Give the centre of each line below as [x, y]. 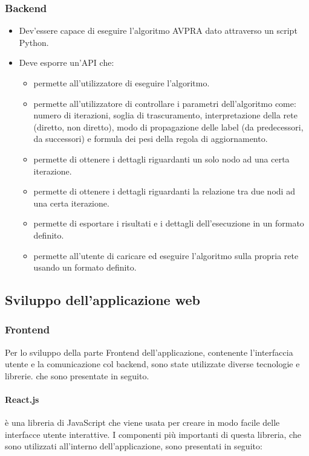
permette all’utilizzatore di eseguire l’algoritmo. [122, 83]
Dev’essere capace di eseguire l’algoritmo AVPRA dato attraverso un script [158, 31]
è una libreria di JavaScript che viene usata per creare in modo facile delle [142, 422]
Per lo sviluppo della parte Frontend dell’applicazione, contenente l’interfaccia [149, 352]
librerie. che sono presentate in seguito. [77, 375]
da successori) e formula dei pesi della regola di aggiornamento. [151, 139]
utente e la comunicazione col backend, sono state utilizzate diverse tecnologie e [152, 364]
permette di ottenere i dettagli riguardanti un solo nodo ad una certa [161, 159]
